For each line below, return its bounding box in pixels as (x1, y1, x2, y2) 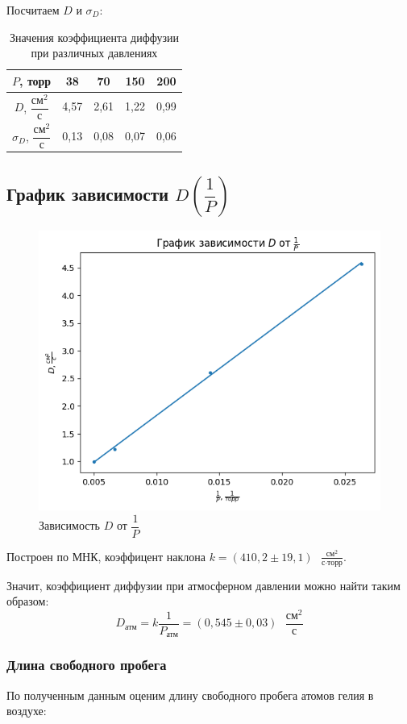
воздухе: (6, 702, 47, 719)
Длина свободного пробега (6, 655, 167, 675)
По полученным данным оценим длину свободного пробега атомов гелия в (6, 686, 374, 703)
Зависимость (39, 517, 100, 534)
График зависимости (6, 181, 169, 206)
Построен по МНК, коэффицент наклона (6, 547, 206, 564)
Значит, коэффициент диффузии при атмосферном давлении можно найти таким (6, 576, 401, 593)
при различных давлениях (31, 44, 158, 61)
